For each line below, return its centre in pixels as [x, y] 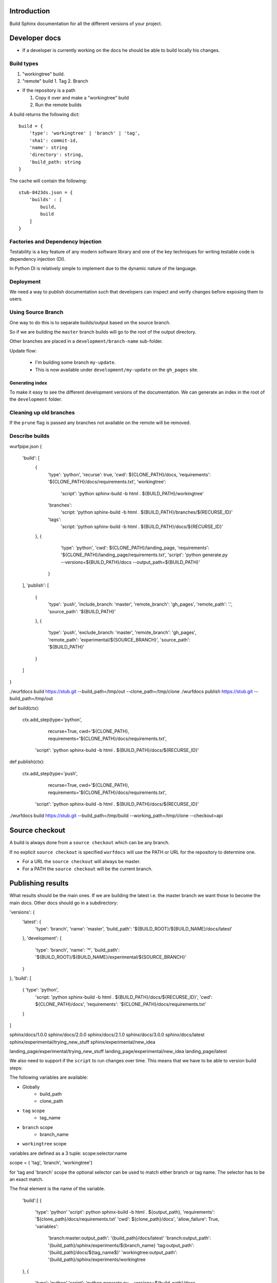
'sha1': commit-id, [54, 140]
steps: [16, 1068]
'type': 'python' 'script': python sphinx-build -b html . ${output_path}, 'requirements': [125, 1212]
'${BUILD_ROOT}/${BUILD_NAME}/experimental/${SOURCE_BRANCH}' [111, 957]
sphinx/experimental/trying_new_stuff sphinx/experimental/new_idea [83, 1042]
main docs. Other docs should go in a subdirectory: [64, 903]
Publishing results [39, 883]
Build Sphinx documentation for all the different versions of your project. [86, 24]
